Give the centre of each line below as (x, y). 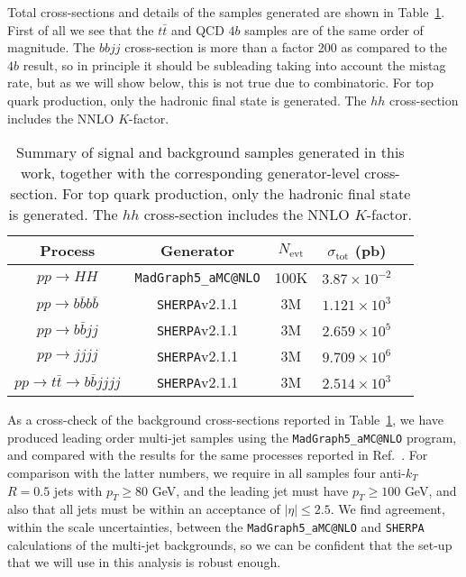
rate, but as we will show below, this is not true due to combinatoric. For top (221, 82)
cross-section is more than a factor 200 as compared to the (286, 47)
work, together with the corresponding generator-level (190, 173)
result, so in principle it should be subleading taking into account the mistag (234, 64)
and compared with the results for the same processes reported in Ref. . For (218, 455)
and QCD (197, 29)
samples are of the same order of (334, 29)
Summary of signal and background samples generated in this (210, 152)
